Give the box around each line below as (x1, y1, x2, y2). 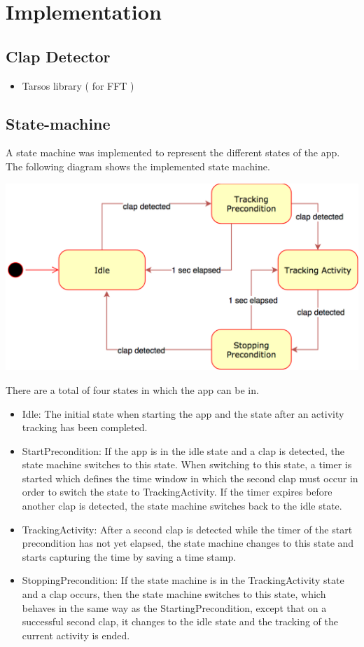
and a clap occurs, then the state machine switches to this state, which (22, 587, 326, 601)
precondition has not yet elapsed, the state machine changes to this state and (22, 536, 354, 550)
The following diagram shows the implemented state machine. (6, 158, 270, 173)
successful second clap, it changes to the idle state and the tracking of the (22, 614, 338, 629)
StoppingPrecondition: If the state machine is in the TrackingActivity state (22, 573, 344, 587)
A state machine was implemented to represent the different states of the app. (6, 145, 340, 160)
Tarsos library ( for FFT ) (22, 78, 134, 93)
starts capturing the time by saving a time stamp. (22, 549, 237, 564)
